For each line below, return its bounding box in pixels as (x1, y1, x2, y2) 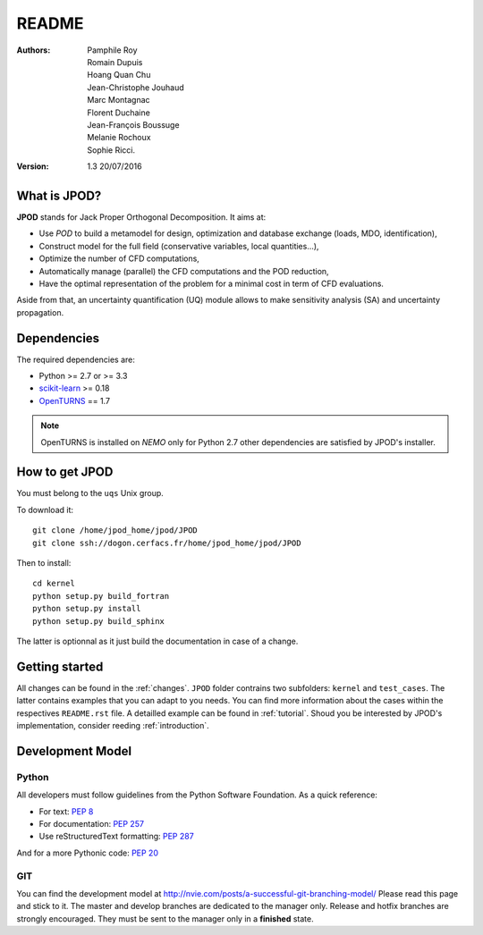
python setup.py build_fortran (32, 591, 170, 601)
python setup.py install (32, 603, 141, 614)
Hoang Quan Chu (87, 70, 151, 80)
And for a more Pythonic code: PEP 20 (16, 847, 158, 858)
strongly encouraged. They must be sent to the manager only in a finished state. (16, 913, 315, 924)
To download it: (16, 504, 74, 515)
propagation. (16, 307, 64, 317)
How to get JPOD (16, 465, 114, 480)
